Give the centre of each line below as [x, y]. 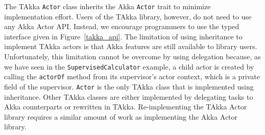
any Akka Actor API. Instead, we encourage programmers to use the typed [122, 26]
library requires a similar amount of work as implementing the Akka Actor [121, 116]
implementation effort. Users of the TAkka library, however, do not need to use [128, 16]
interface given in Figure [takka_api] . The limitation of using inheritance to [123, 36]
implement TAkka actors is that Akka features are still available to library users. [131, 46]
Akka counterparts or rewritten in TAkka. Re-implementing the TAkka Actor [126, 107]
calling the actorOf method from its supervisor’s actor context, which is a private [132, 76]
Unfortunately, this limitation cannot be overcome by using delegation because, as [132, 57]
